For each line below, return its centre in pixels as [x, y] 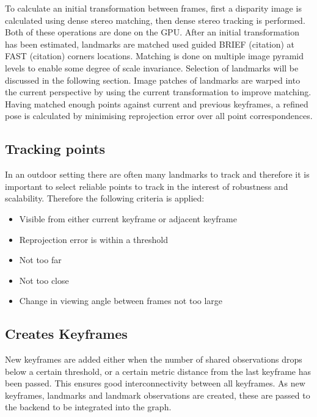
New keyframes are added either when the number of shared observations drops [154, 359]
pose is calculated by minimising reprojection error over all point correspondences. [159, 116]
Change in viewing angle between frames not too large [121, 301]
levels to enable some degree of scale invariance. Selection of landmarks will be [152, 67]
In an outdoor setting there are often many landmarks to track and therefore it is [157, 174]
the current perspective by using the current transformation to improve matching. [158, 92]
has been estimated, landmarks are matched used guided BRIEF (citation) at [150, 44]
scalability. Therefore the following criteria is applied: [105, 198]
